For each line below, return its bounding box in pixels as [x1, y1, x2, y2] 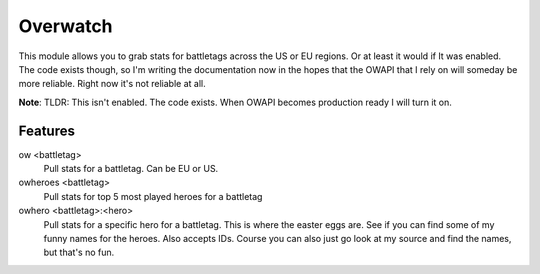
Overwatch [18, 15, 114, 37]
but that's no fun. [43, 246, 115, 259]
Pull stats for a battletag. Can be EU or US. [43, 163, 219, 175]
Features [18, 122, 75, 139]
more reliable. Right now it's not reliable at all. [18, 78, 206, 90]
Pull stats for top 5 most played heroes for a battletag [43, 190, 263, 202]
